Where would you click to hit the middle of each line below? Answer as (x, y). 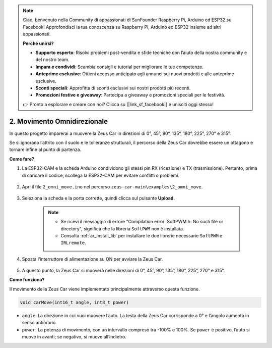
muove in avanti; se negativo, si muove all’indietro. (74, 336)
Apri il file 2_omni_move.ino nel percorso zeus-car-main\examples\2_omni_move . (112, 186)
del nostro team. (52, 60)
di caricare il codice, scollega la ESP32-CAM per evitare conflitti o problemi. (101, 175)
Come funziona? (27, 280)
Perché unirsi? (38, 43)
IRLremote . (73, 243)
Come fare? (22, 159)
